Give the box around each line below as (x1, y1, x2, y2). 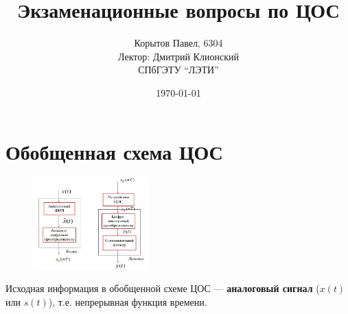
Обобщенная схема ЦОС (5, 137, 223, 165)
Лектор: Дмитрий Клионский (118, 49, 239, 63)
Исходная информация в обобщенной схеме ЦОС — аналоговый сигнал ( (5, 281, 320, 295)
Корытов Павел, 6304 (134, 36, 223, 50)
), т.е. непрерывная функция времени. (48, 294, 207, 309)
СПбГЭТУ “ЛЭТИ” (138, 62, 219, 77)
